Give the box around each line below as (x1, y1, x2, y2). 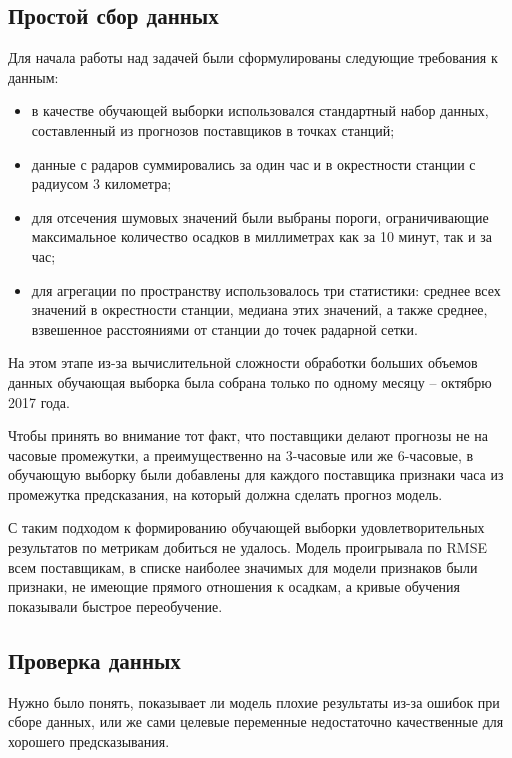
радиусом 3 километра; (31, 173, 172, 194)
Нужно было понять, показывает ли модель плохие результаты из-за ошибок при (8, 691, 500, 712)
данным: (8, 66, 59, 87)
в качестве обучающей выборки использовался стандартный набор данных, (31, 100, 489, 121)
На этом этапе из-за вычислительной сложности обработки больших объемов (8, 352, 478, 373)
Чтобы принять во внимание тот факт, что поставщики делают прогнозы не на (8, 425, 489, 446)
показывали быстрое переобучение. (8, 595, 223, 616)
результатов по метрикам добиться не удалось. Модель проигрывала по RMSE (8, 537, 487, 558)
